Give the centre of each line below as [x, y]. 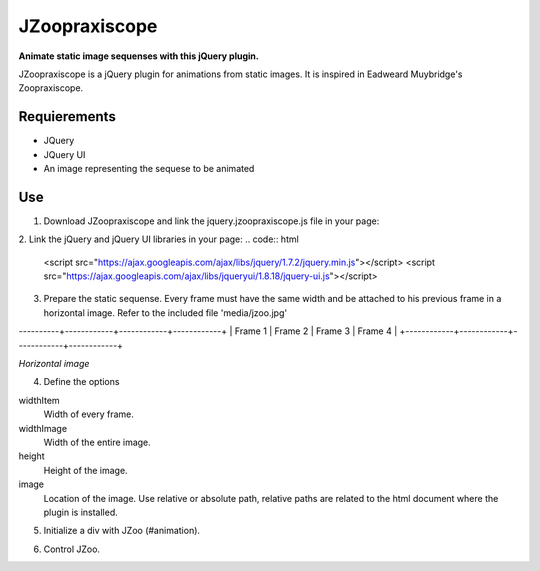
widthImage [43, 428]
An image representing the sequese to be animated [149, 169]
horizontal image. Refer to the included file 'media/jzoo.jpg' [165, 312]
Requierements [67, 116]
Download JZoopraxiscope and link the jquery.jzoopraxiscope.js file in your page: [211, 221]
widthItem [39, 400]
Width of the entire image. [97, 442]
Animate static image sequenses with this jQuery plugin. [138, 56]
